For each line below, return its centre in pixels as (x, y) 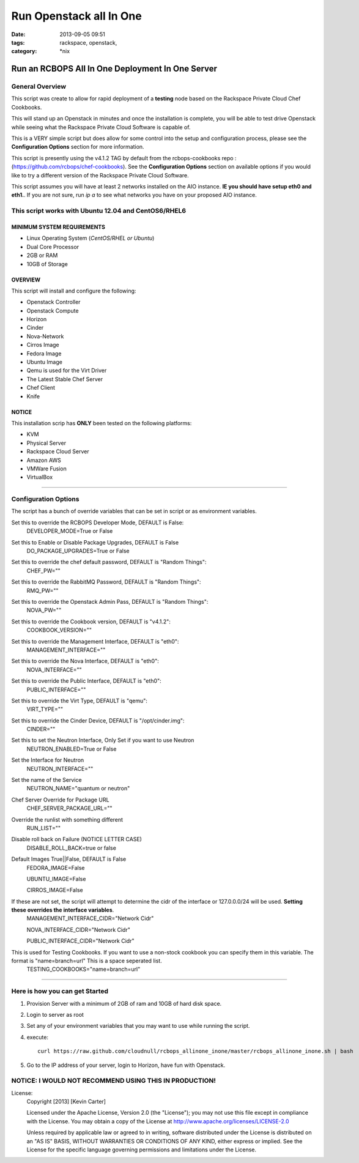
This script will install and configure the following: (74, 291)
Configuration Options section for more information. (78, 147)
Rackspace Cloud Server (58, 451)
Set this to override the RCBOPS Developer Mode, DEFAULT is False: (98, 522)
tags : (18, 42)
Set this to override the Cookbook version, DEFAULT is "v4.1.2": (91, 622)
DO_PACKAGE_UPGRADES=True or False (78, 551)
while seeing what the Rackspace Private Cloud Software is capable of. (101, 127)
